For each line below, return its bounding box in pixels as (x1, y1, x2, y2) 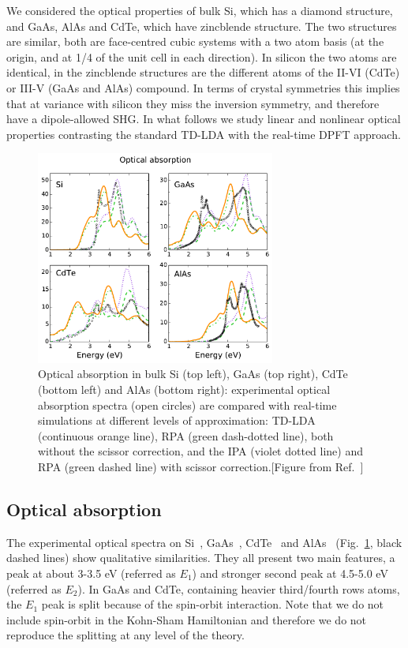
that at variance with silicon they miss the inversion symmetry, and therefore (6, 95, 380, 111)
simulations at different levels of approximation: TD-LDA (38, 412, 316, 429)
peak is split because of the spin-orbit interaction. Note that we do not (41, 596, 384, 612)
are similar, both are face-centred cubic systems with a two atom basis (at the (6, 33, 384, 50)
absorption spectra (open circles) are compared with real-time (38, 396, 337, 413)
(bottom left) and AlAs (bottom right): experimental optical (38, 380, 331, 397)
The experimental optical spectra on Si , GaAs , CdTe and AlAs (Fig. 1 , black (6, 534, 402, 550)
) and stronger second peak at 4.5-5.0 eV (192, 564, 388, 581)
